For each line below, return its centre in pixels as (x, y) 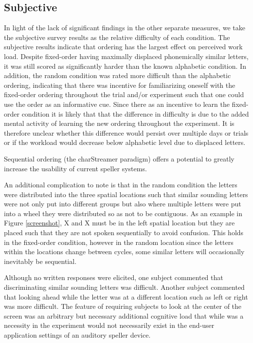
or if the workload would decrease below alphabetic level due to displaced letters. (125, 142)
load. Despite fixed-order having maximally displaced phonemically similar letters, (126, 56)
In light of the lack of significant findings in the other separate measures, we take (125, 28)
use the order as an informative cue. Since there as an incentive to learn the (117, 104)
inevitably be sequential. (40, 261)
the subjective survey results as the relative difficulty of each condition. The (117, 37)
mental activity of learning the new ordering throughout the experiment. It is (119, 123)
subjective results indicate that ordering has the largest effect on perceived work (123, 47)
